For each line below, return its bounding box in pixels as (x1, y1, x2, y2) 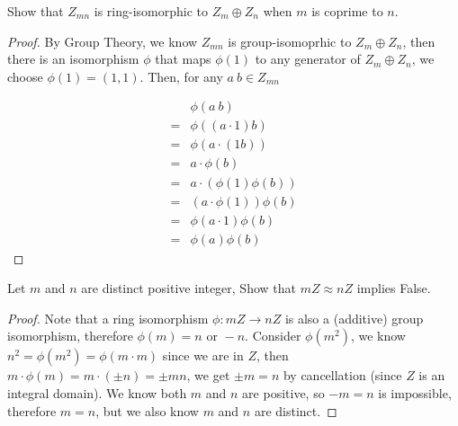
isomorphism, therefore (7, 326, 133, 345)
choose (7, 67, 43, 85)
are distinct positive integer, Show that (81, 279, 296, 297)
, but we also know (95, 401, 199, 420)
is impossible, (378, 384, 452, 402)
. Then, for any (139, 67, 223, 85)
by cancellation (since (283, 366, 402, 385)
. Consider (245, 326, 301, 345)
